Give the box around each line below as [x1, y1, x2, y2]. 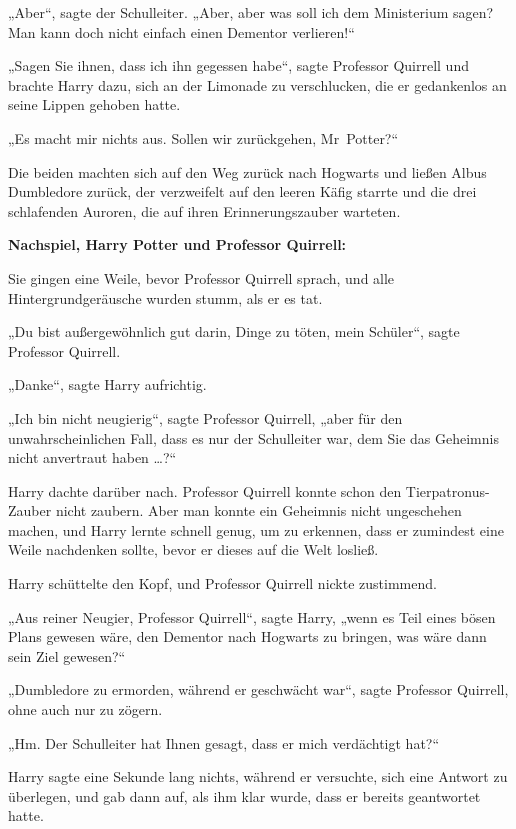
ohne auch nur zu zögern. [8, 699, 163, 720]
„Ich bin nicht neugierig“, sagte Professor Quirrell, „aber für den [8, 407, 403, 428]
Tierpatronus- [405, 480, 490, 501]
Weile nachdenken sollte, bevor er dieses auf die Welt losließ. [8, 539, 379, 560]
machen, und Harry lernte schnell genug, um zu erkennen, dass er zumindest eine [8, 519, 504, 540]
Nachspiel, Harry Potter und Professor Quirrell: [8, 234, 347, 255]
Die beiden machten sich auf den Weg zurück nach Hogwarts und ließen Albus [8, 161, 487, 182]
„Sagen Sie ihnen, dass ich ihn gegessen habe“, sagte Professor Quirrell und [8, 55, 469, 76]
